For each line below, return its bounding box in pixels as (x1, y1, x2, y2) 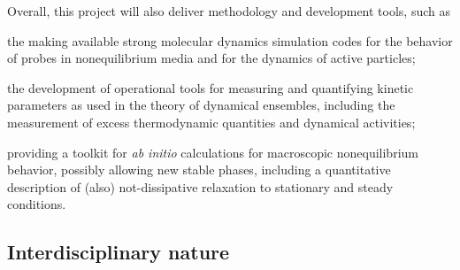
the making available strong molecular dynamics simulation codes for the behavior (7, 31, 453, 50)
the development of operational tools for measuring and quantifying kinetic (7, 78, 414, 96)
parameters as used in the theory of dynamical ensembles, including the (7, 96, 395, 114)
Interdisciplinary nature (7, 238, 230, 266)
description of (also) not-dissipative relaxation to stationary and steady (7, 177, 394, 196)
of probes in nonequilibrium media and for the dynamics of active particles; (7, 49, 416, 67)
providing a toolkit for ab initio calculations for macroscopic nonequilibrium (7, 143, 418, 161)
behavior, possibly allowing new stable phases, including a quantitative (7, 160, 391, 179)
